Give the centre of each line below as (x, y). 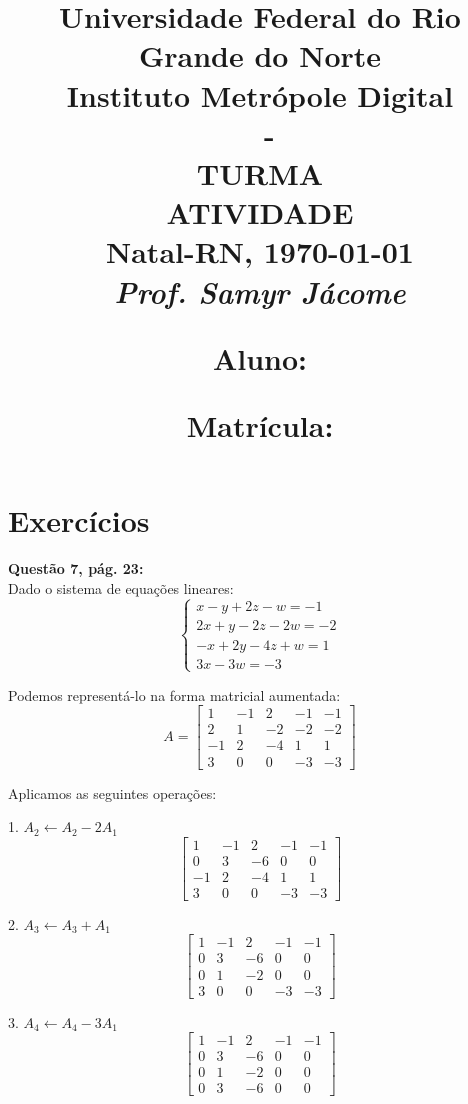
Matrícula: (260, 424)
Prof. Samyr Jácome (260, 291)
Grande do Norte (260, 55)
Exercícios (79, 520)
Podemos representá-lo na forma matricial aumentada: (174, 694)
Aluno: (260, 357)
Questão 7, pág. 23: (76, 568)
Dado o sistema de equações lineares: (121, 587)
